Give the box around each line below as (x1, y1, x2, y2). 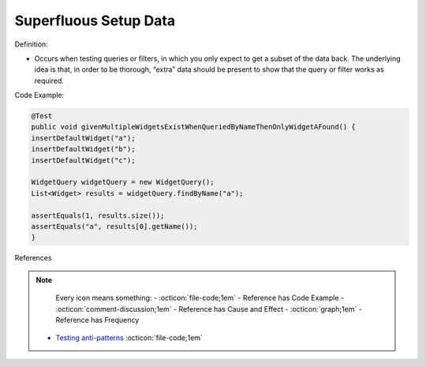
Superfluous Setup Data (14, 12, 176, 29)
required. (34, 76, 65, 85)
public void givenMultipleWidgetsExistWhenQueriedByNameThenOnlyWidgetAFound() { (31, 122, 357, 132)
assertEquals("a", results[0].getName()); (31, 222, 198, 230)
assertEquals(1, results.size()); (31, 211, 165, 220)
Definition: (14, 39, 49, 49)
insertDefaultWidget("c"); (31, 155, 136, 165)
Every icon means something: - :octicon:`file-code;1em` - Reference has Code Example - (55, 293, 345, 303)
